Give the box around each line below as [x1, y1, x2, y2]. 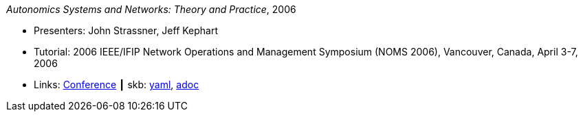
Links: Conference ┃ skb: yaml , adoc [34, 79, 199, 90]
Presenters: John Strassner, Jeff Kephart [34, 25, 219, 36]
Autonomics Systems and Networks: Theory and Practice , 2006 [6, 3, 296, 15]
